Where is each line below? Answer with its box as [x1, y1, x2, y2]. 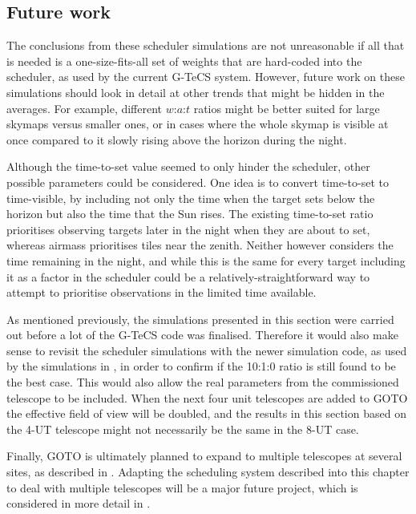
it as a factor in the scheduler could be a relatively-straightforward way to [6, 268, 370, 285]
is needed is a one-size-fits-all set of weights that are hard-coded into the [6, 52, 362, 69]
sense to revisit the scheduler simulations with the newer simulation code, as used [6, 342, 407, 358]
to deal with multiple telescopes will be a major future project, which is [6, 479, 358, 496]
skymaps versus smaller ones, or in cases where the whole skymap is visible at [6, 115, 389, 132]
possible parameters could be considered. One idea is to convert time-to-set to [6, 173, 389, 190]
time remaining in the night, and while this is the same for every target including [6, 252, 406, 269]
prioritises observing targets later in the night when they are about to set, [6, 221, 370, 237]
